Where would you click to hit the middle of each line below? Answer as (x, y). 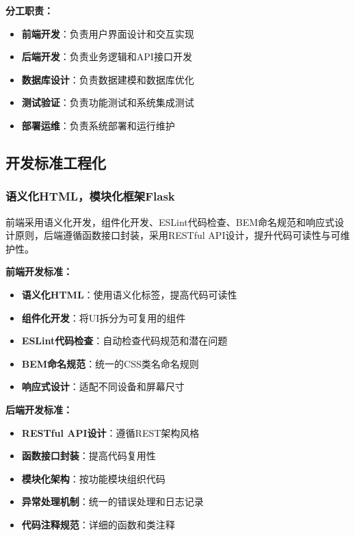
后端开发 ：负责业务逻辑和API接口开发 (107, 56)
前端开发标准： (39, 271)
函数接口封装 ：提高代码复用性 (89, 456)
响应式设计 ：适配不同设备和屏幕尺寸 (103, 386)
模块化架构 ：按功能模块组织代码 (93, 478)
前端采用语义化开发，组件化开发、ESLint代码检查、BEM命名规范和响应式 (170, 221)
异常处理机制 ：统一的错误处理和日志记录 (113, 501)
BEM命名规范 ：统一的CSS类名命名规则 (110, 363)
